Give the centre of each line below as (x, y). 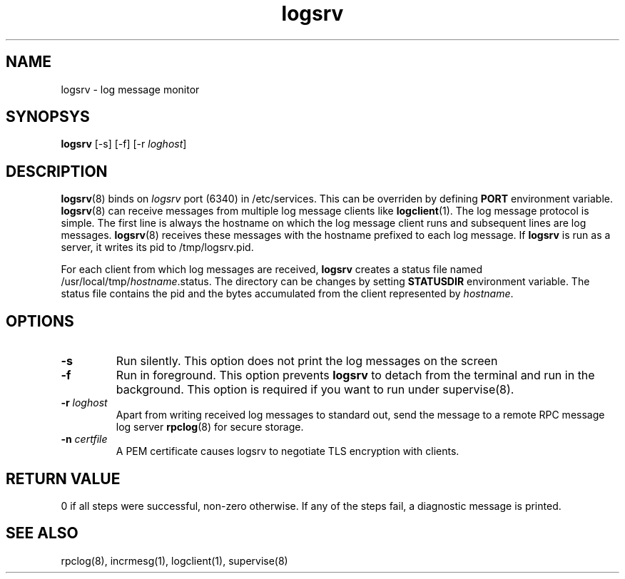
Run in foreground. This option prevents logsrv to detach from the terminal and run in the (355, 375)
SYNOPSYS (48, 117)
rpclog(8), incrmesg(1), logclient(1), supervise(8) (174, 560)
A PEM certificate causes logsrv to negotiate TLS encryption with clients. (288, 451)
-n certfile (84, 439)
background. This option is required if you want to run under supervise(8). (315, 390)
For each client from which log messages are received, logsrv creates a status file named (272, 270)
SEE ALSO (42, 533)
